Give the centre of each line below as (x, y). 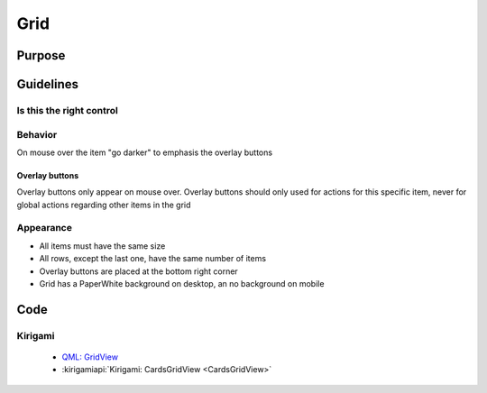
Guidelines (47, 84)
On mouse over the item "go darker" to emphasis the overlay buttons (145, 152)
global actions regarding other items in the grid (104, 205)
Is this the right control (68, 110)
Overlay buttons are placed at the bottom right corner (138, 271)
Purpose (41, 55)
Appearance (44, 228)
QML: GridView (90, 357)
